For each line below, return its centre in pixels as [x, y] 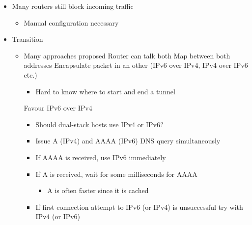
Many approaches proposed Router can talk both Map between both [127, 55]
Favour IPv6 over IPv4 [58, 108]
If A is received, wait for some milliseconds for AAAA [116, 174]
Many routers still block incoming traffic [73, 6]
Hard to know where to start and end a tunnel [105, 91]
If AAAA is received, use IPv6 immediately [101, 157]
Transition [28, 39]
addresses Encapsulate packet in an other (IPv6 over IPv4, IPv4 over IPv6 [136, 65]
